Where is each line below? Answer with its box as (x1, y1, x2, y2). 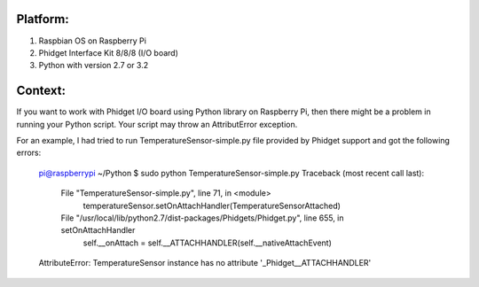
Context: (16, 83, 67, 98)
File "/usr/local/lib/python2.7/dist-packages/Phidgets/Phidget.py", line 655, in (60, 213, 345, 223)
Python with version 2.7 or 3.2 (38, 60, 149, 71)
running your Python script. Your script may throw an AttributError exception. (16, 119, 298, 129)
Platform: (16, 12, 70, 27)
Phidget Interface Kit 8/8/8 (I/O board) (38, 47, 179, 58)
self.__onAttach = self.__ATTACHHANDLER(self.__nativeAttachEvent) (82, 237, 333, 248)
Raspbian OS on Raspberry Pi (38, 35, 146, 46)
